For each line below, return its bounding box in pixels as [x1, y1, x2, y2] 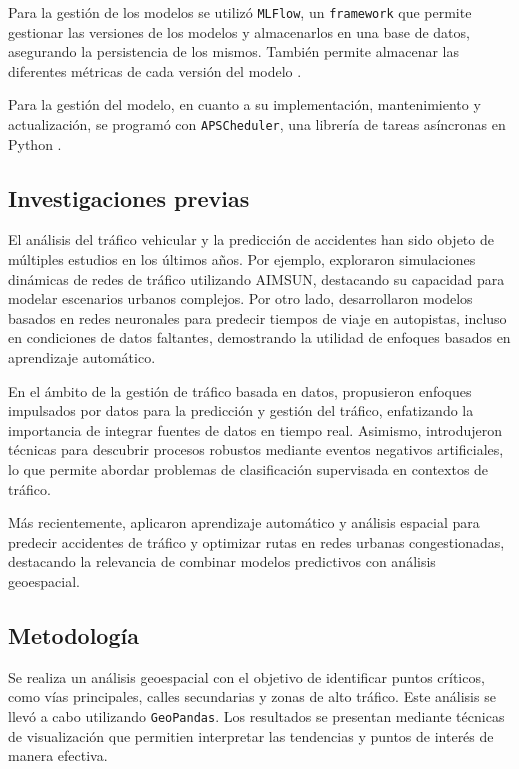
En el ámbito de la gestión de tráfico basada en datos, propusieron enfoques [8, 380, 472, 401]
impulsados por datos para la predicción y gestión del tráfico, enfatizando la [8, 400, 474, 421]
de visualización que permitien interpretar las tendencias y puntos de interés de [8, 725, 494, 746]
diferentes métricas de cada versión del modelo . [8, 60, 302, 81]
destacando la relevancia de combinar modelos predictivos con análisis [8, 551, 436, 572]
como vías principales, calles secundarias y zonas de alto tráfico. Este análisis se [8, 686, 496, 707]
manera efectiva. [8, 745, 108, 766]
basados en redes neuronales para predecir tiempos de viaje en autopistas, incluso [8, 307, 507, 328]
